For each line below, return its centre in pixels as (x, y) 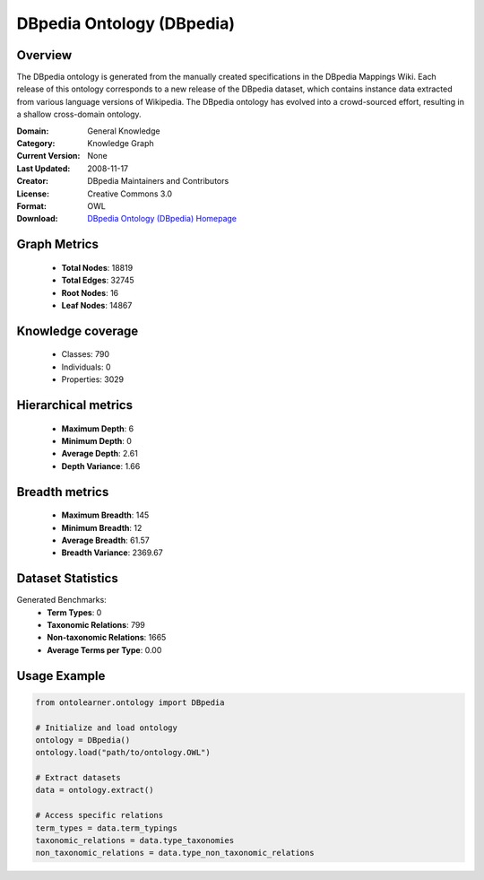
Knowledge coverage (78, 331)
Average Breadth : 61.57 (105, 540)
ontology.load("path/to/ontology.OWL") (123, 753)
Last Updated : (43, 168)
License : (33, 194)
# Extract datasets (78, 778)
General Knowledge (124, 131)
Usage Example (61, 676)
